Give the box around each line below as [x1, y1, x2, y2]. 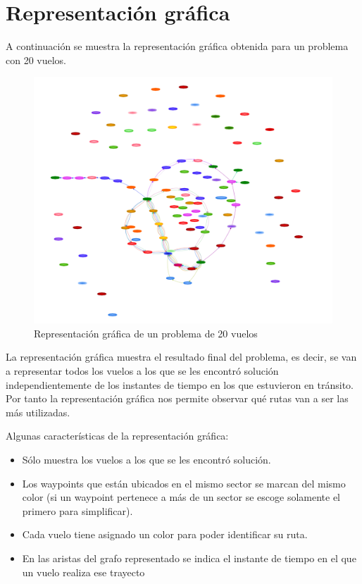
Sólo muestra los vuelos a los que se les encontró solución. [22, 452, 271, 466]
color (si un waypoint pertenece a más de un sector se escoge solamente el [22, 490, 340, 504]
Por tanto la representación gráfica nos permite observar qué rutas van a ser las [6, 391, 349, 406]
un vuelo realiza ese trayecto [22, 564, 145, 579]
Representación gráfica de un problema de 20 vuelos [34, 325, 258, 340]
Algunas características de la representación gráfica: [6, 428, 229, 443]
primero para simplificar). [22, 503, 133, 518]
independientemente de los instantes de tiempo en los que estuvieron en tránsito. [6, 377, 354, 392]
